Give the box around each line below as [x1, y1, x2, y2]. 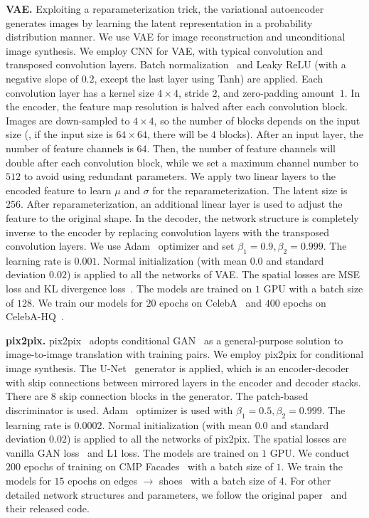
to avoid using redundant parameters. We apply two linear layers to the [23, 169, 336, 184]
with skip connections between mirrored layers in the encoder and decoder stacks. [6, 374, 361, 389]
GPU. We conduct [269, 445, 350, 460]
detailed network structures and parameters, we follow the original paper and [6, 487, 348, 502]
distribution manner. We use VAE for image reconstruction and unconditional [6, 29, 346, 44]
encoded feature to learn [6, 182, 112, 197]
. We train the [281, 459, 343, 474]
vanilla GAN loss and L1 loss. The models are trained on [6, 445, 259, 460]
